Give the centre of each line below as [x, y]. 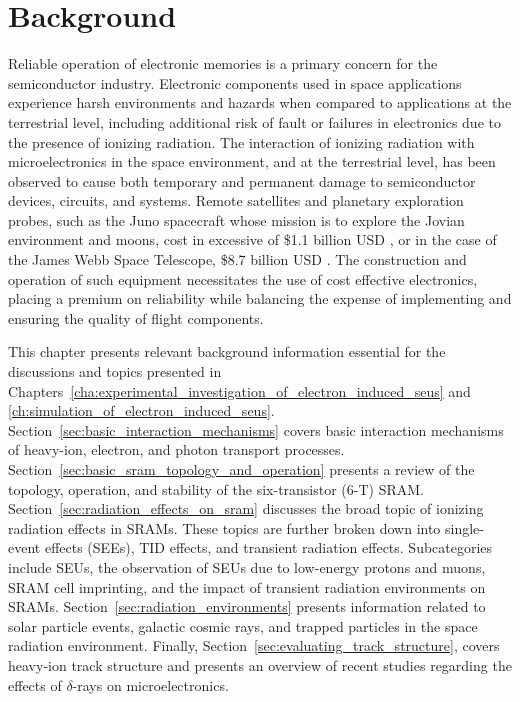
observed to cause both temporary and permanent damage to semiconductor [242, 180]
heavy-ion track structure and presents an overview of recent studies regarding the [260, 664]
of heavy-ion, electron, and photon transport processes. [176, 449]
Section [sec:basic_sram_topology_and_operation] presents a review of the [241, 469]
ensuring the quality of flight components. [136, 317]
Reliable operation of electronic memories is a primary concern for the [223, 63]
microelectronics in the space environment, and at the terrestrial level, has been [252, 161]
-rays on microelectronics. [150, 684]
